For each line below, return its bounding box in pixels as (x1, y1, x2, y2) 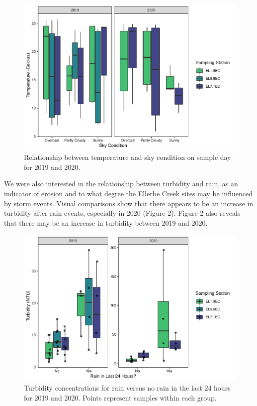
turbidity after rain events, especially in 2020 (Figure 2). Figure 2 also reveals (4, 208, 241, 218)
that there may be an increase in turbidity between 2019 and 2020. (4, 217, 208, 228)
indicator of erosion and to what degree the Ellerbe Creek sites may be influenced (4, 188, 253, 198)
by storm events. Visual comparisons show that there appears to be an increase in (4, 198, 254, 208)
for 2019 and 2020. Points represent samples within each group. (24, 393, 217, 403)
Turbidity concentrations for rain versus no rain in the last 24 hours (24, 383, 231, 393)
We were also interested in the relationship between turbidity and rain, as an (4, 178, 238, 189)
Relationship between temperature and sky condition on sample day (24, 152, 231, 162)
